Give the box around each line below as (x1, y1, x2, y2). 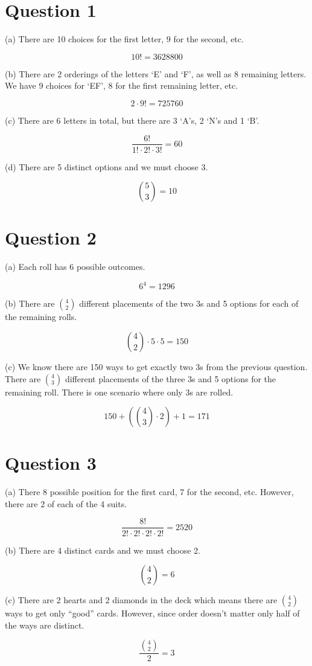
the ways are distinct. (5, 618, 84, 631)
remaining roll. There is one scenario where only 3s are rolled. (5, 385, 234, 398)
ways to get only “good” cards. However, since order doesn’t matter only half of (5, 607, 300, 620)
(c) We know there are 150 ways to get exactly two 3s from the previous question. (5, 360, 308, 373)
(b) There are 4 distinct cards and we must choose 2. (5, 543, 200, 556)
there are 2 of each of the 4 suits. (5, 497, 127, 510)
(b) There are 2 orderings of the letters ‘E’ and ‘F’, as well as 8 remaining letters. (5, 67, 307, 80)
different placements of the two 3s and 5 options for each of (79, 297, 299, 310)
